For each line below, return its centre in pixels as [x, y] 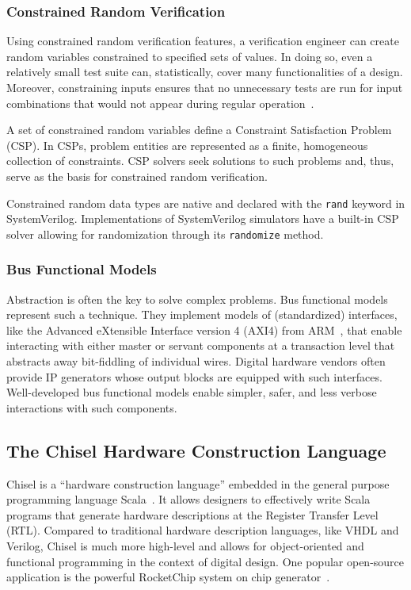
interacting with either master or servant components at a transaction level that [201, 345]
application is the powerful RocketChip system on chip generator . [168, 577]
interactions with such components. [92, 407]
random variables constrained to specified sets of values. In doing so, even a [190, 56]
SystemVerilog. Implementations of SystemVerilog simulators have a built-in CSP [203, 218]
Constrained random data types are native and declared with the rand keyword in [206, 203]
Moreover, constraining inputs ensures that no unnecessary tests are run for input [205, 87]
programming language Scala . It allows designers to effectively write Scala [188, 499]
